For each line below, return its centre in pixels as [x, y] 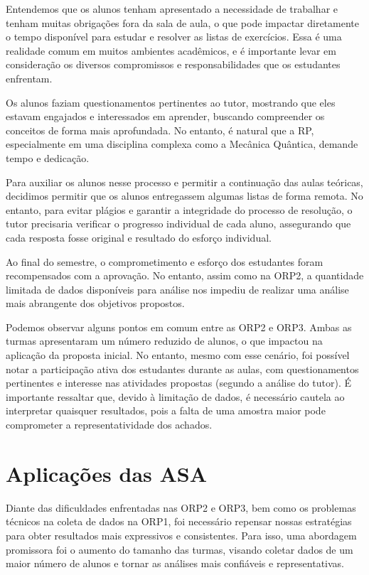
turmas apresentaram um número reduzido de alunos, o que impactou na [164, 341]
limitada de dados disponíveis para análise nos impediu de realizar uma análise [177, 289]
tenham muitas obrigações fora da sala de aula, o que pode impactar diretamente [182, 22]
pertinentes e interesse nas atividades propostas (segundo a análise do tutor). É [178, 383]
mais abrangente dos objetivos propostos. [95, 303]
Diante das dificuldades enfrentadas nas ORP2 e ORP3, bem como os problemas [181, 507]
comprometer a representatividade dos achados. [109, 425]
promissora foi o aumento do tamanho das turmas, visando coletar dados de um [180, 549]
